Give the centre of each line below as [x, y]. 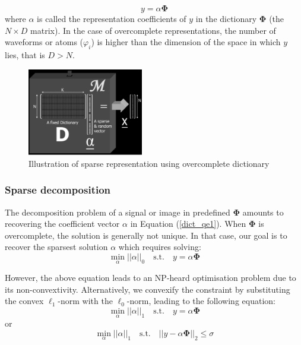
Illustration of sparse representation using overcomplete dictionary [149, 163]
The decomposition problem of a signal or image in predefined [118, 212]
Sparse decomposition [58, 190]
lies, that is [25, 54]
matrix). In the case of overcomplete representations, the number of [153, 30]
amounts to [263, 212]
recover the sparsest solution [56, 247]
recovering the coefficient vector [62, 224]
